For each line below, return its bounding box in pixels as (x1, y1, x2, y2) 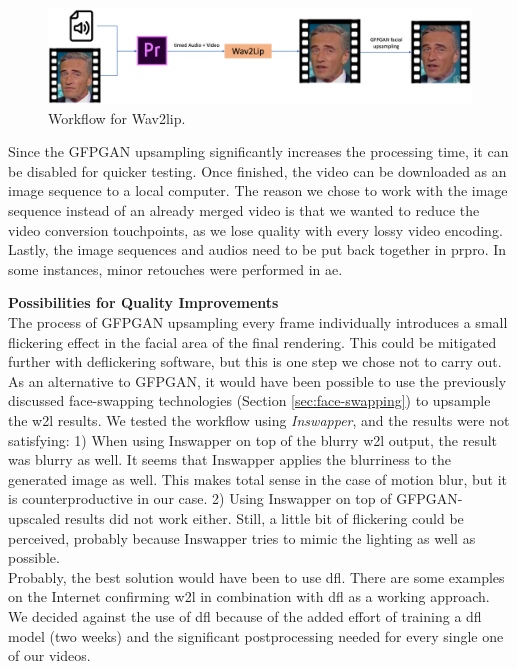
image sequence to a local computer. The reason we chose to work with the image (8, 180, 508, 201)
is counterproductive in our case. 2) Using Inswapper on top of (8, 488, 392, 509)
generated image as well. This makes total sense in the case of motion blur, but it (8, 468, 508, 489)
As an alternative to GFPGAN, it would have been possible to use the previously (8, 370, 507, 391)
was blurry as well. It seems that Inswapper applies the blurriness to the (8, 449, 451, 470)
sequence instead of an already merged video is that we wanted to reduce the (8, 200, 480, 221)
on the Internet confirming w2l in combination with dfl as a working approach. (8, 586, 490, 607)
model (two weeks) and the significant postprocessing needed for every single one (8, 625, 504, 646)
